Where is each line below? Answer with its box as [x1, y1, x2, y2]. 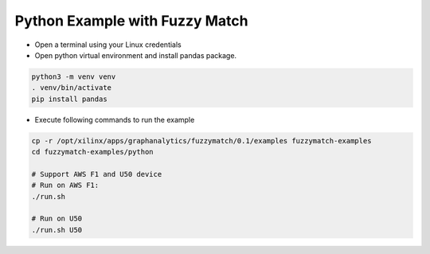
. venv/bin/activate [31, 84, 111, 92]
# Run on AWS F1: [31, 181, 100, 190]
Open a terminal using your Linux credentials [34, 40, 182, 49]
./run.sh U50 [31, 225, 83, 234]
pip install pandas [31, 94, 107, 104]
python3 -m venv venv [31, 72, 116, 81]
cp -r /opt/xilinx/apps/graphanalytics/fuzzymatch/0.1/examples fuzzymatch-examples [31, 136, 372, 145]
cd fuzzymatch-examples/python [31, 147, 154, 157]
